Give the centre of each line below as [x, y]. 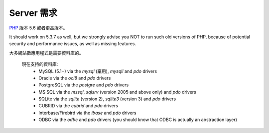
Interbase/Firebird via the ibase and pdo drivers [87, 113]
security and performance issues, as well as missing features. [73, 44]
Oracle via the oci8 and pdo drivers [75, 78]
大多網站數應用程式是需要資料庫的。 [46, 53]
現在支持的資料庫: [40, 64]
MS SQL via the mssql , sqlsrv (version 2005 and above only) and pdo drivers [117, 92]
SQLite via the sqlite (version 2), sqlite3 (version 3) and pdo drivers [107, 99]
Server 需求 [33, 13]
